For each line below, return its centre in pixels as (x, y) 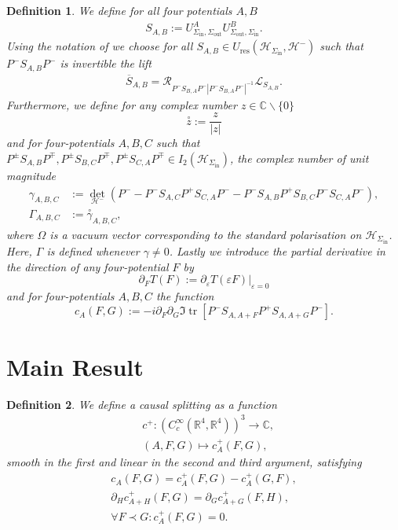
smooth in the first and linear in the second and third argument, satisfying (184, 462)
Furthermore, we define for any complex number (122, 104)
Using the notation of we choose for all (100, 46)
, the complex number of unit (299, 158)
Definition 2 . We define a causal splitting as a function (142, 404)
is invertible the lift (106, 63)
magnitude (31, 175)
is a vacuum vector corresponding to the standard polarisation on (206, 234)
